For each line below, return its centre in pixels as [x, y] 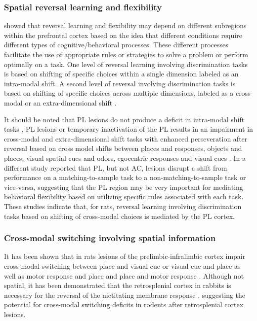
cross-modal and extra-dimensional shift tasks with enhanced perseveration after [126, 138]
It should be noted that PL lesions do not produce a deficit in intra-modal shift [124, 119]
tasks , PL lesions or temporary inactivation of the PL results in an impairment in [128, 129]
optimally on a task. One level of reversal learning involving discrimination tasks [126, 64]
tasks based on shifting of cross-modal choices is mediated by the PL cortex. [119, 216]
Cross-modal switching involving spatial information [110, 238]
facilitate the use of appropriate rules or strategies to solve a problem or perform [126, 54]
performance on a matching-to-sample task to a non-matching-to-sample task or [125, 177]
